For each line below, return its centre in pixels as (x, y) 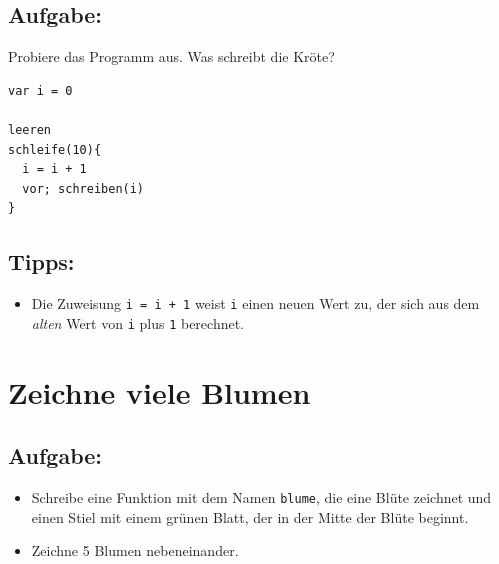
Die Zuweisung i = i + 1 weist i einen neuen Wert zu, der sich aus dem (255, 303)
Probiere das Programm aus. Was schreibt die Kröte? (171, 56)
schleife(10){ (55, 149)
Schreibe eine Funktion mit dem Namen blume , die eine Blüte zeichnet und (261, 497)
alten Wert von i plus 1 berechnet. (138, 322)
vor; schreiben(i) (83, 188)
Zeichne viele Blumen (159, 391)
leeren (29, 129)
